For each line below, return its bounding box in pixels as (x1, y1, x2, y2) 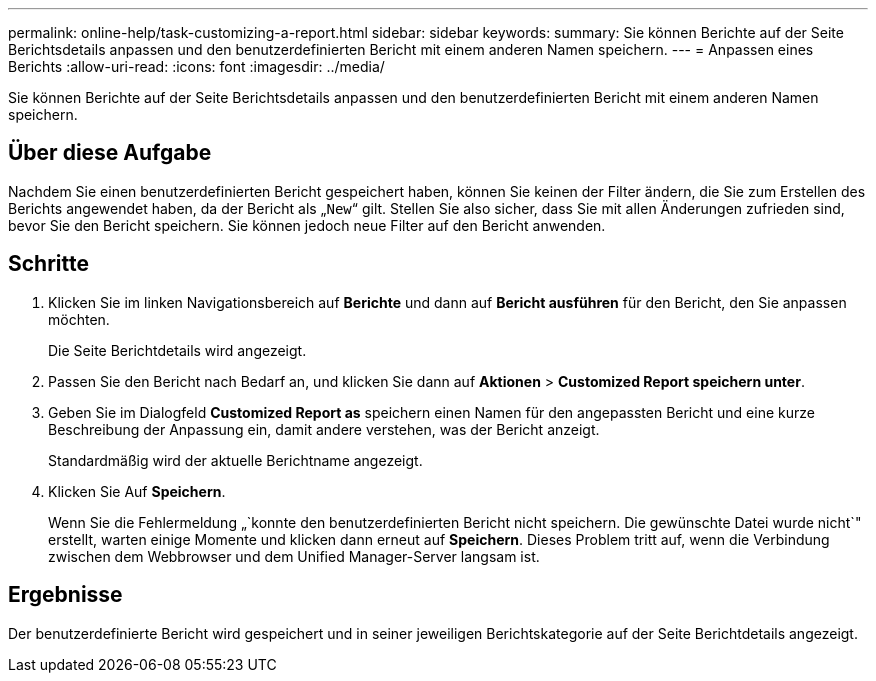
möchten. (48, 310, 110, 328)
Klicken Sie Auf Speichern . (48, 482, 226, 500)
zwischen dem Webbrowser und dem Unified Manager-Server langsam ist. (48, 547, 540, 565)
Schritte (8, 251, 89, 277)
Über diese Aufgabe (8, 140, 212, 166)
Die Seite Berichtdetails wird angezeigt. (48, 341, 307, 359)
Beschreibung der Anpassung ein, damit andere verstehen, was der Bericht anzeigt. (48, 420, 600, 438)
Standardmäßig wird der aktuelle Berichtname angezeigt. (48, 451, 423, 469)
